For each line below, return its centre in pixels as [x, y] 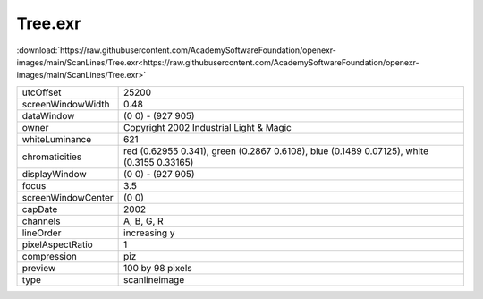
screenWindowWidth [66, 104]
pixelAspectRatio [57, 244]
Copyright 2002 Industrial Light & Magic [208, 127]
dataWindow [48, 115]
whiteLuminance [57, 139]
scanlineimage [154, 279]
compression [50, 256]
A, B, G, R [144, 221]
